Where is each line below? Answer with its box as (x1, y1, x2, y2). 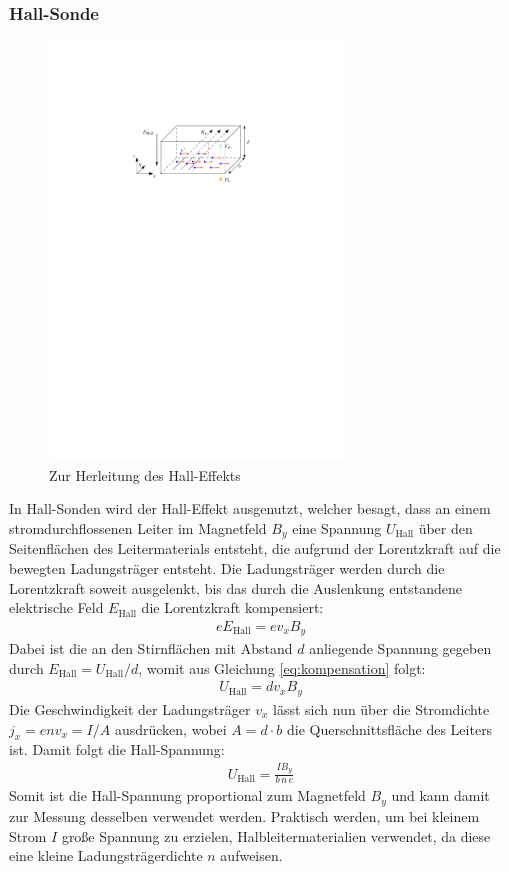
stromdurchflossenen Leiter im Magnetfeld (9, 517, 267, 538)
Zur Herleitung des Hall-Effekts (49, 464, 241, 485)
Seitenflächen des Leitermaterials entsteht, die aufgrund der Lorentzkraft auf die (9, 538, 501, 559)
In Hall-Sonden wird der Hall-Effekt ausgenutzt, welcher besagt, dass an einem (9, 498, 491, 519)
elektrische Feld (9, 597, 104, 618)
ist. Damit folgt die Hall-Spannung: (9, 739, 225, 760)
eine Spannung (292, 517, 382, 538)
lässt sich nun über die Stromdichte (273, 698, 490, 719)
